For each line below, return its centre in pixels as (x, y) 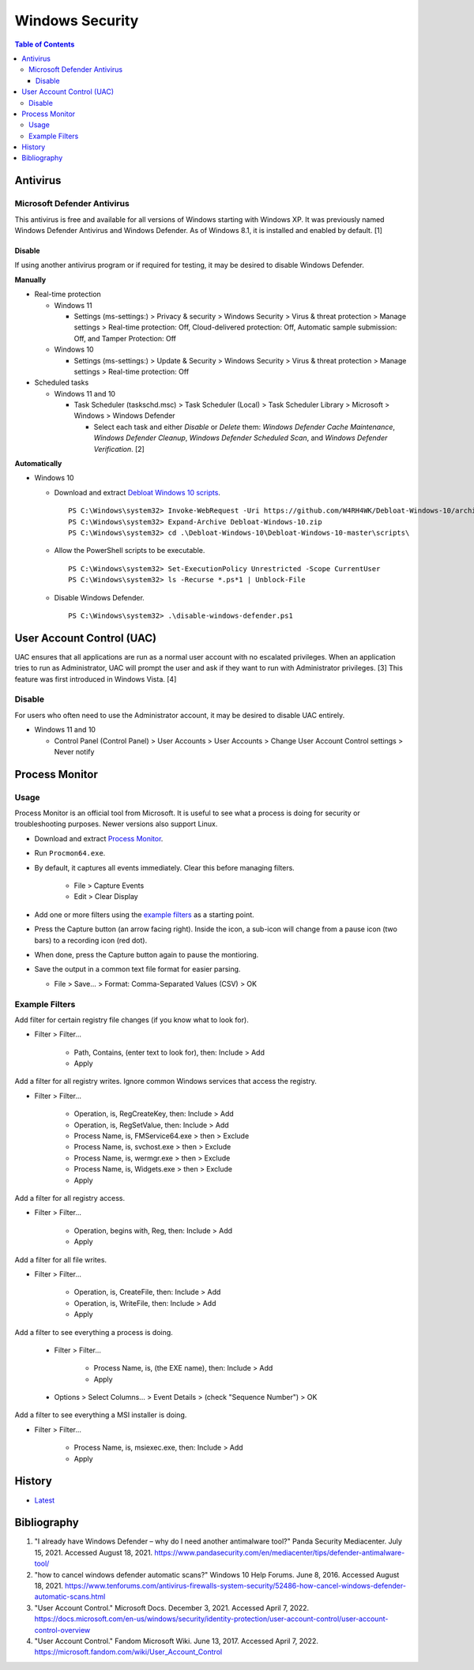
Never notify (74, 751)
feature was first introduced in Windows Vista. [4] (96, 679)
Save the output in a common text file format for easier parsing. (137, 969)
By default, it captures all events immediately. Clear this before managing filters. (165, 867)
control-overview (62, 1630)
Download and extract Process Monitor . (99, 838)
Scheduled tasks (62, 382)
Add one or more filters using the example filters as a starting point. (144, 914)
